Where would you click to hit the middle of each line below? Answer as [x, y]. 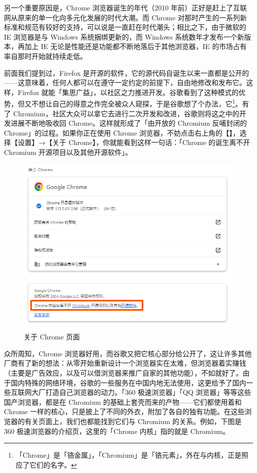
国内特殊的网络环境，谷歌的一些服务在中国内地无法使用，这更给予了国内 [128, 382]
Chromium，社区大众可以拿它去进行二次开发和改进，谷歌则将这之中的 [126, 113]
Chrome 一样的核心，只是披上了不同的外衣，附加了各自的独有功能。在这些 [124, 411]
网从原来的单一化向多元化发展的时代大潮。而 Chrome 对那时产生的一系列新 [126, 17]
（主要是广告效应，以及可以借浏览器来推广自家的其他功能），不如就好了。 [123, 373]
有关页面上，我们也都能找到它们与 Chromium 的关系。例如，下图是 [133, 421]
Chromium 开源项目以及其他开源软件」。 [68, 152]
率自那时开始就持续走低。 [45, 56]
